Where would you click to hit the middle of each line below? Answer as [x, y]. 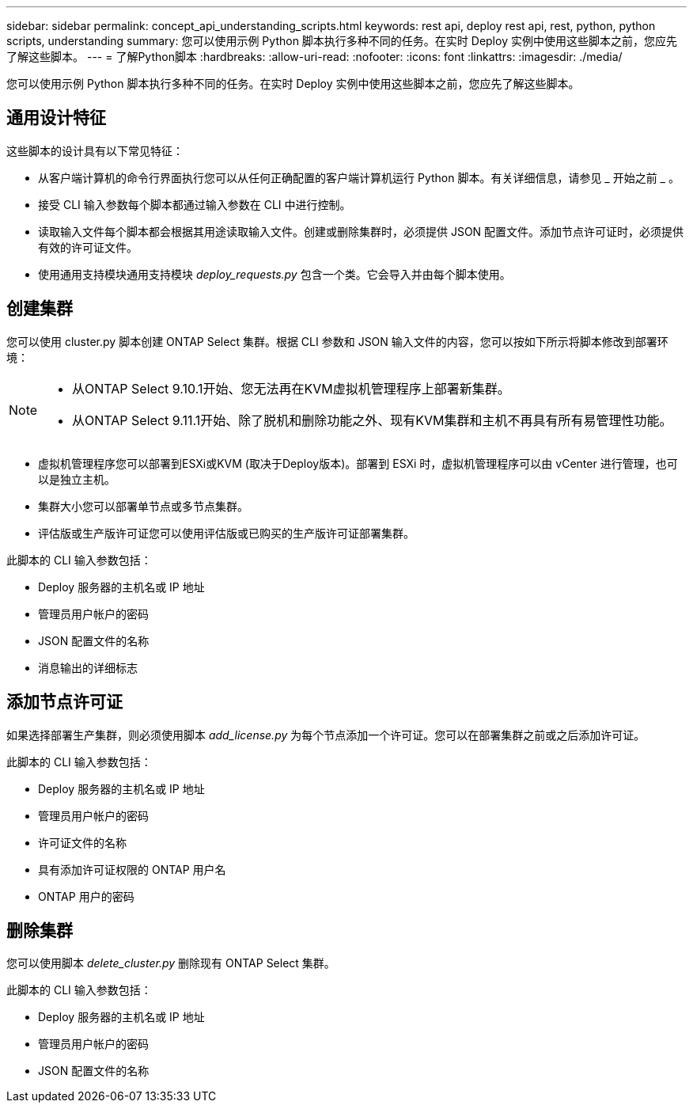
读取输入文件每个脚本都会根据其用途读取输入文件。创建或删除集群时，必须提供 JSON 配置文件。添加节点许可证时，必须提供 [361, 231]
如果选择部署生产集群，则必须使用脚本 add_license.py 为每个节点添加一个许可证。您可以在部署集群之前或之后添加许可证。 [326, 735]
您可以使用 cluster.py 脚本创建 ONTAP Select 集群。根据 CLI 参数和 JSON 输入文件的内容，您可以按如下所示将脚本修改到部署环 [337, 341]
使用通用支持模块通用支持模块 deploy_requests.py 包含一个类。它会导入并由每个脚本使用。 [275, 274]
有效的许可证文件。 [88, 247]
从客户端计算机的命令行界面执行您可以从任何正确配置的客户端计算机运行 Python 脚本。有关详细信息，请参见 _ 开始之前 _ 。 [359, 177]
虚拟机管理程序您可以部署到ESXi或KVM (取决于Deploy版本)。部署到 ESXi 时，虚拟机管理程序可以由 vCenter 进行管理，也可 [358, 463]
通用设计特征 [56, 118]
